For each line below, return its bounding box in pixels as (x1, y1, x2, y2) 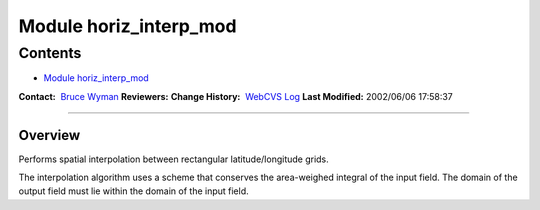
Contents (18, 44, 82, 62)
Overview (18, 126, 81, 144)
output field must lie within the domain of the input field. (18, 185, 249, 197)
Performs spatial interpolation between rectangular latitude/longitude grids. (18, 153, 329, 165)
